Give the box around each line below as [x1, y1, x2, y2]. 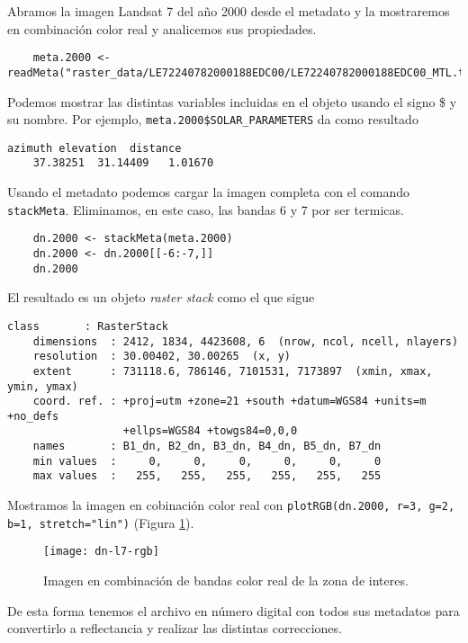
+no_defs [7, 409, 59, 423]
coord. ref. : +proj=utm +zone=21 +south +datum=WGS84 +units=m [32, 395, 427, 408]
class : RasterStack [7, 319, 168, 333]
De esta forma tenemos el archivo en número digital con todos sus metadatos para [7, 601, 460, 620]
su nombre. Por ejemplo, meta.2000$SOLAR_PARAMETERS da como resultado [7, 110, 418, 129]
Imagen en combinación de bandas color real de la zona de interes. [43, 571, 409, 590]
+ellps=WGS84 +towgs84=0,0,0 [122, 424, 298, 438]
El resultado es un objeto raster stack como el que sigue [7, 288, 315, 307]
